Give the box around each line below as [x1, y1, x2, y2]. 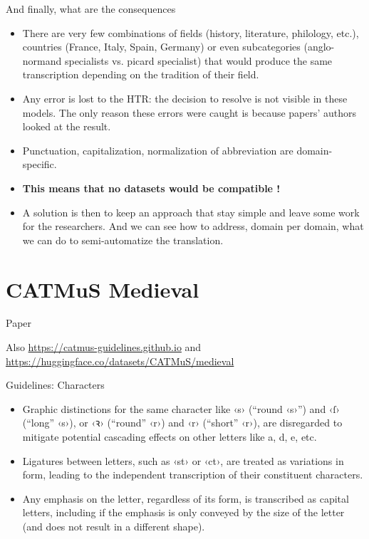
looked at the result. [22, 119, 111, 134]
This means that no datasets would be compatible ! [22, 180, 281, 195]
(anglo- [303, 39, 335, 54]
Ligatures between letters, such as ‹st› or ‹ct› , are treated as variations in [22, 453, 344, 468]
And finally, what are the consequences [6, 1, 176, 16]
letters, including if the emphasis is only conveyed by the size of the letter [22, 505, 345, 520]
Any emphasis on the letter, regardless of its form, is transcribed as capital [22, 491, 349, 506]
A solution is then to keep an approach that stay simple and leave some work [22, 204, 360, 219]
